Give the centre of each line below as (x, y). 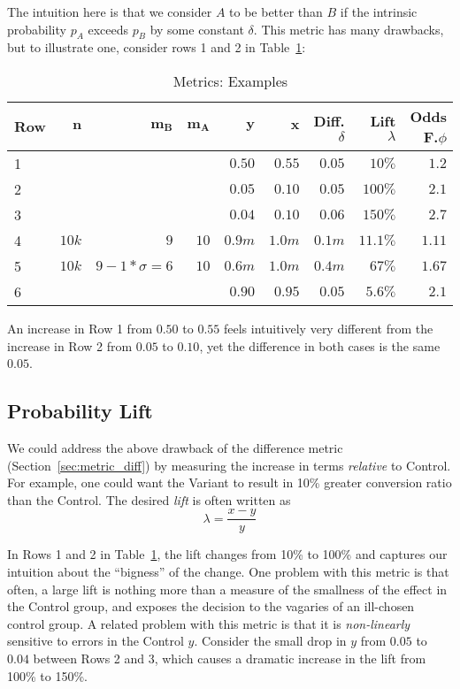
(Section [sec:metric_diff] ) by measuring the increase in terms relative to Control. (229, 465)
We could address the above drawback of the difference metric (175, 447)
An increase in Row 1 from (80, 328)
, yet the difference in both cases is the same (320, 345)
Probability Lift (80, 411)
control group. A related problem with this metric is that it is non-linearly (209, 623)
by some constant (197, 29)
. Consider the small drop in (270, 641)
